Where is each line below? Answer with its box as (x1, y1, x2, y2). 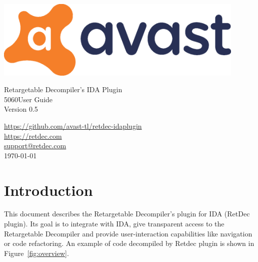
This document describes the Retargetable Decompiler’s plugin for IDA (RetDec (4, 208, 250, 219)
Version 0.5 (4, 104, 38, 114)
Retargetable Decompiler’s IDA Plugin (4, 84, 122, 95)
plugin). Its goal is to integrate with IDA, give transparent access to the (4, 218, 224, 229)
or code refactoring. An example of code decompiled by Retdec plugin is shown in (4, 238, 254, 248)
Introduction (4, 179, 93, 200)
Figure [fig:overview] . (4, 247, 69, 258)
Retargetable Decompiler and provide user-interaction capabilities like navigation (4, 228, 252, 238)
